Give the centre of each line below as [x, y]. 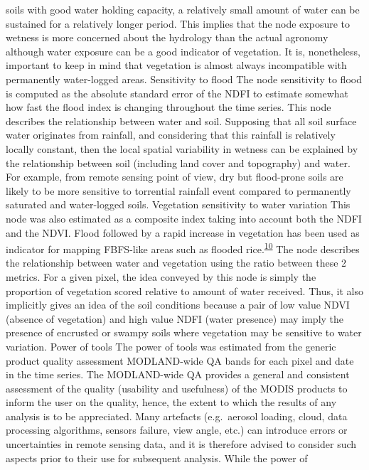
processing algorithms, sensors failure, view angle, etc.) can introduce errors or [177, 430]
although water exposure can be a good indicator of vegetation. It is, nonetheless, [183, 51]
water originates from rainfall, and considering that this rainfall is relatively [171, 135]
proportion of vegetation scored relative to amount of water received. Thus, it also [184, 290]
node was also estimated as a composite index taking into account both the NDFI [184, 218]
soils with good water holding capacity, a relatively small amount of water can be [183, 9]
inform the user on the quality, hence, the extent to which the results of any [171, 402]
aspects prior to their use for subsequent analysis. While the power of [157, 458]
